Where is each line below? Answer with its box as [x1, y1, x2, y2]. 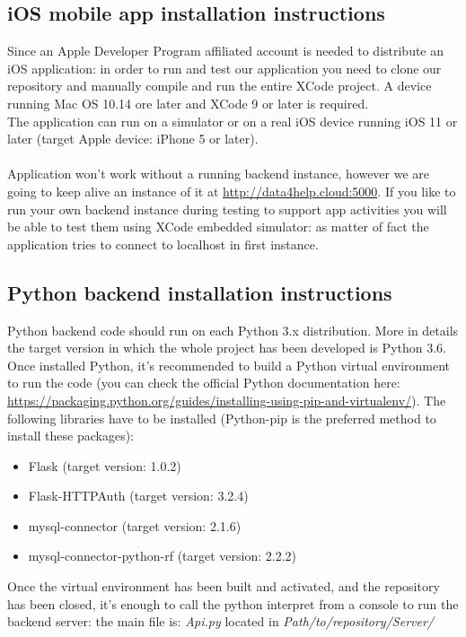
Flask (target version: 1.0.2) [28, 456, 181, 475]
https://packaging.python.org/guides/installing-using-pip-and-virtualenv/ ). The [7, 390, 446, 409]
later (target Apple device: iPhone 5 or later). [7, 129, 259, 148]
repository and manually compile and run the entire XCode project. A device [7, 76, 432, 95]
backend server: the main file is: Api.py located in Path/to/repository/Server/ [7, 612, 434, 631]
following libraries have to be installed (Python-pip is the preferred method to [7, 408, 436, 427]
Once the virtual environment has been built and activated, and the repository [7, 577, 440, 596]
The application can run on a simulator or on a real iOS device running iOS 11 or [7, 111, 458, 130]
